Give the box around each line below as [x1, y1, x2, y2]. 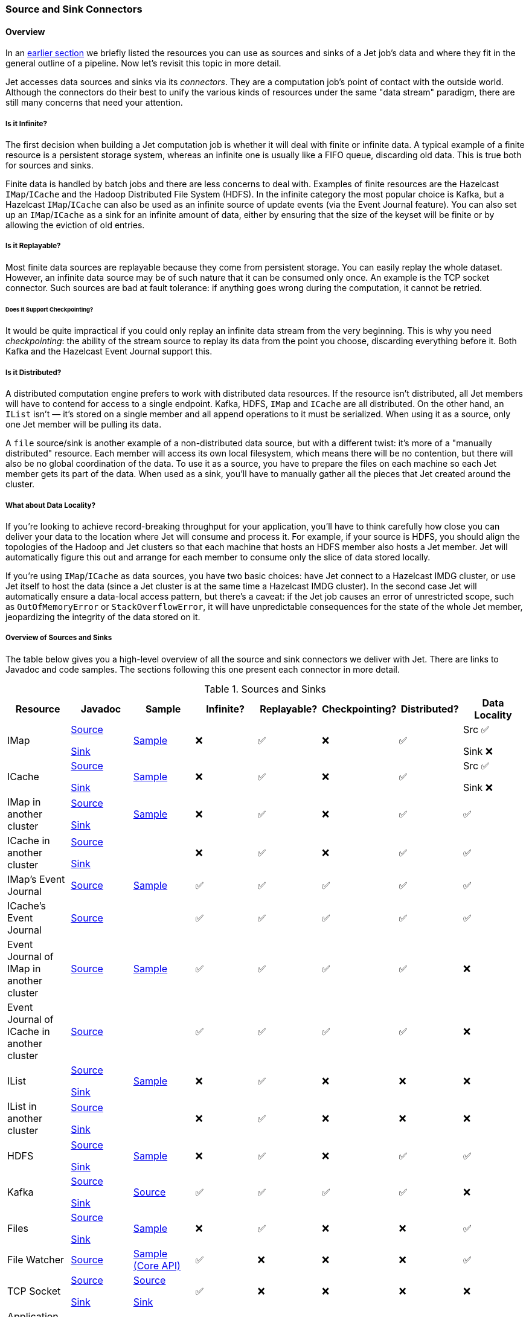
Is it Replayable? [5, 242, 61, 251]
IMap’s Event [7, 873, 65, 885]
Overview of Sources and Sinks [5, 633, 112, 642]
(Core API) [133, 1259, 181, 1272]
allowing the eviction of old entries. [5, 220, 145, 230]
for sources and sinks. [5, 160, 94, 170]
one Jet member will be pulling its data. [5, 419, 162, 430]
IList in [7, 1100, 37, 1112]
